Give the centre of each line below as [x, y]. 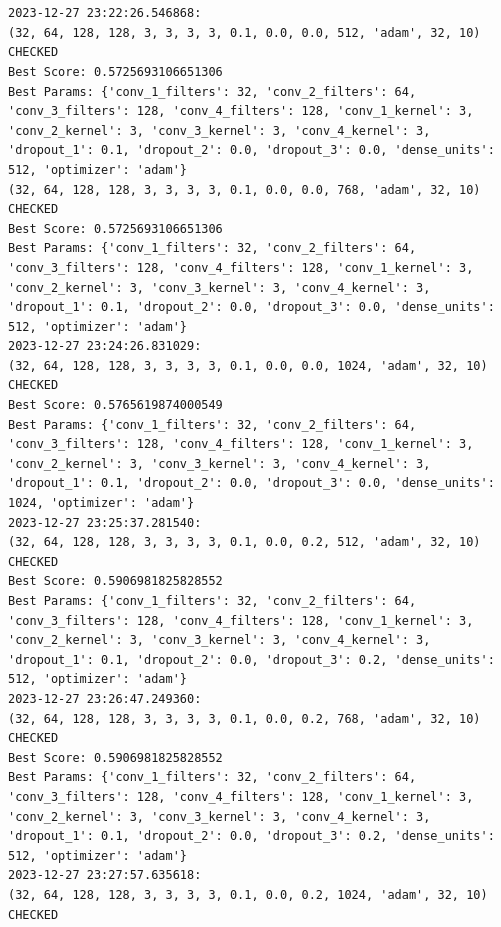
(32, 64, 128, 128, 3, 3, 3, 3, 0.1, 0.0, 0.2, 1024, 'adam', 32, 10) [248, 894]
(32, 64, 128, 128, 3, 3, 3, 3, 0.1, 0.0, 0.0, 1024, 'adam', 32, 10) [248, 365]
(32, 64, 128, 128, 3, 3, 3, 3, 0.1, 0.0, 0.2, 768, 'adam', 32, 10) [244, 718]
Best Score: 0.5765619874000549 [115, 405]
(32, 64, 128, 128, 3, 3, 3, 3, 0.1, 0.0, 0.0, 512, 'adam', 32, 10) [244, 32]
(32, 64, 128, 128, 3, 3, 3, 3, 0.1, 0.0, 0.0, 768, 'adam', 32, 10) [244, 189]
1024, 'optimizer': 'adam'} [101, 503]
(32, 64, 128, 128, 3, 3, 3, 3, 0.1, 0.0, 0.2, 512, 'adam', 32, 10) [244, 542]
